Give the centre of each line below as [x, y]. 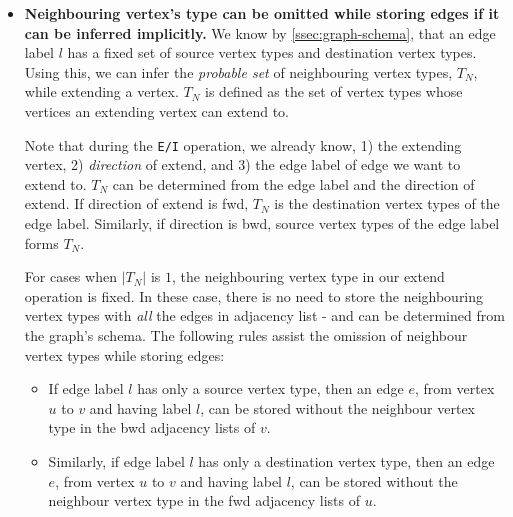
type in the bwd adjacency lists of [152, 427]
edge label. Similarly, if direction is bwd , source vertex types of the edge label [262, 223]
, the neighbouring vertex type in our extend [308, 276]
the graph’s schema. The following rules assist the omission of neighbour [246, 334]
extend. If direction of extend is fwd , [136, 203]
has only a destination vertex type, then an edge [346, 460]
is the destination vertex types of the [387, 203]
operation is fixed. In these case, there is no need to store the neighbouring [254, 295]
